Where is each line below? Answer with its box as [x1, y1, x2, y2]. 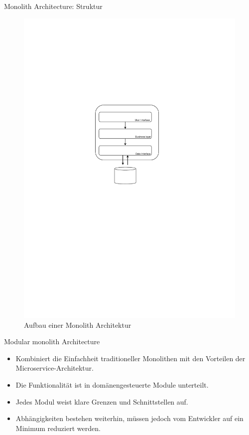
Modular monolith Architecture [4, 336, 100, 347]
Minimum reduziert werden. [15, 423, 101, 433]
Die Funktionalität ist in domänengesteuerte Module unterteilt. [15, 380, 209, 390]
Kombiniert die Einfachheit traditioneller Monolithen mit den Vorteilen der [15, 353, 246, 363]
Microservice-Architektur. [15, 363, 94, 373]
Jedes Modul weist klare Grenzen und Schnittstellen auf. [15, 396, 188, 407]
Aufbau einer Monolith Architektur [24, 319, 131, 330]
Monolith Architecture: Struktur [4, 1, 103, 11]
